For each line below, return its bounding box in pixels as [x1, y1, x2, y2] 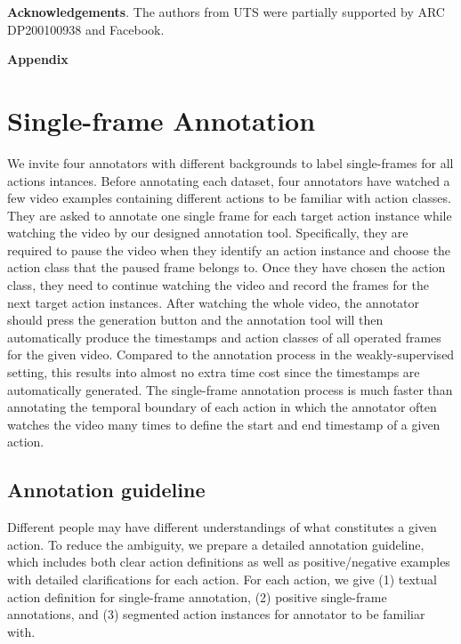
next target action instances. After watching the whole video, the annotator [7, 293, 420, 311]
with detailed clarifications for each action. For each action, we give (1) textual [7, 569, 437, 588]
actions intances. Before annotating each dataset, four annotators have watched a [7, 171, 450, 189]
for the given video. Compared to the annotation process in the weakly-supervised [7, 345, 455, 364]
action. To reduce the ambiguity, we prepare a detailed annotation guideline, [7, 535, 425, 553]
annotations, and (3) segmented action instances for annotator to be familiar [7, 605, 425, 624]
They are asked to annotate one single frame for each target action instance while [7, 205, 452, 224]
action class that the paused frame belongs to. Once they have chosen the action [7, 258, 446, 277]
